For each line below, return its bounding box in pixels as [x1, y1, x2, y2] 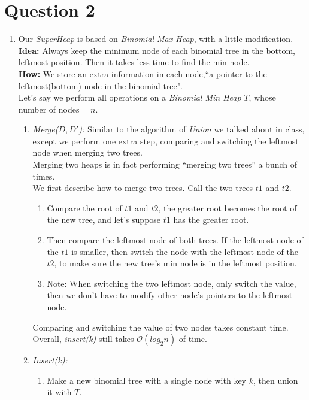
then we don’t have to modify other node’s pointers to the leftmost [47, 289, 293, 301]
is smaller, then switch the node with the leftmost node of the [71, 245, 298, 257]
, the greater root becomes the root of [158, 201, 297, 214]
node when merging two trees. [32, 146, 143, 159]
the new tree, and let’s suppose [47, 213, 161, 226]
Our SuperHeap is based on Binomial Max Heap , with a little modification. [18, 32, 293, 45]
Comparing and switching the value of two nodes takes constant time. [32, 320, 289, 333]
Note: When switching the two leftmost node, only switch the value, [47, 277, 296, 289]
